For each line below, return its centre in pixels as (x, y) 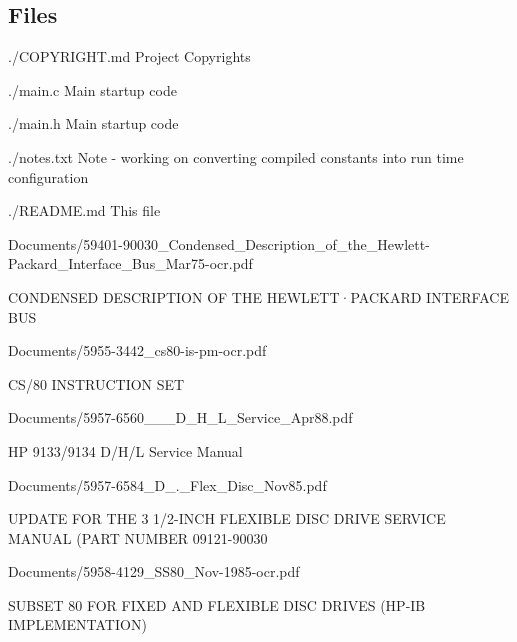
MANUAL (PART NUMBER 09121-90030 (138, 537)
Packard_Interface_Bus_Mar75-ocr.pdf (130, 263)
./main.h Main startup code (93, 123)
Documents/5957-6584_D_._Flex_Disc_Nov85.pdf (167, 484)
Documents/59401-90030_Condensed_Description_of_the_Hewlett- (219, 243)
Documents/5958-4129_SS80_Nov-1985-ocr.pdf (154, 571)
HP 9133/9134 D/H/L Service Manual (125, 450)
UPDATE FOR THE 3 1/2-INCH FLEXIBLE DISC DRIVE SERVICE (227, 518)
